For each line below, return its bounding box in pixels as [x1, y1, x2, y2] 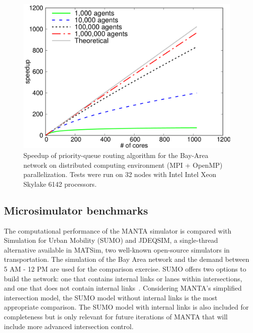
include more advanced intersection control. [4, 321, 134, 331]
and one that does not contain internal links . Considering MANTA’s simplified [4, 283, 242, 293]
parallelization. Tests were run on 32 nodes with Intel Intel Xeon [23, 169, 216, 179]
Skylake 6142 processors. [23, 178, 97, 189]
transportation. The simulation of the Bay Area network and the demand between [4, 254, 250, 264]
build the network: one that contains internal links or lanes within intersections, [4, 273, 242, 283]
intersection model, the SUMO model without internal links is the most [4, 292, 217, 302]
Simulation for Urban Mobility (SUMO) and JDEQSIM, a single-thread [4, 235, 218, 245]
